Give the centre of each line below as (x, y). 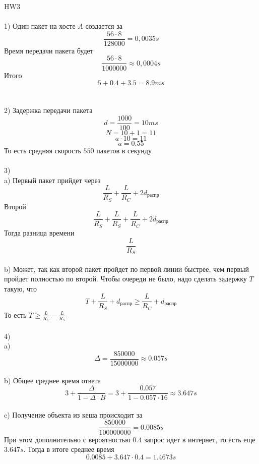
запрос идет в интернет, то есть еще (200, 439)
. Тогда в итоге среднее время (69, 449)
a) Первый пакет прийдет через (52, 180)
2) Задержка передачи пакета (48, 110)
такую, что (21, 288)
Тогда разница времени (39, 232)
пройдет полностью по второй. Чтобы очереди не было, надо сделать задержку (125, 279)
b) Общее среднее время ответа (52, 380)
